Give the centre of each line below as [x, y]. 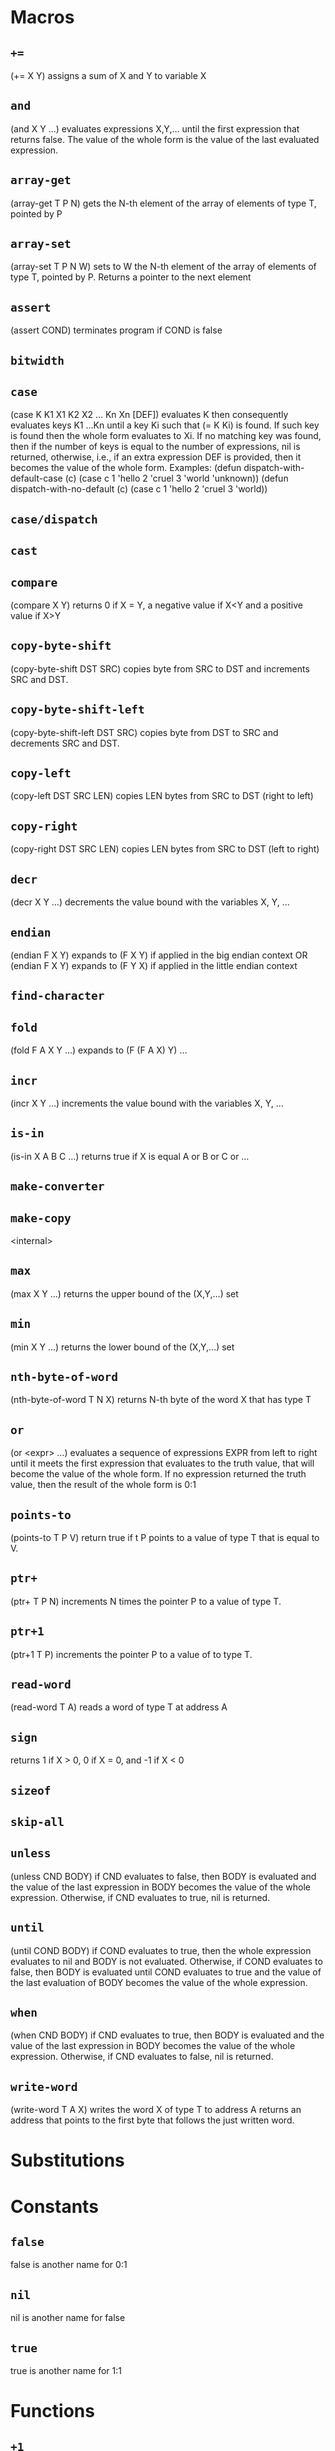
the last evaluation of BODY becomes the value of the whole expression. [159, 1982]
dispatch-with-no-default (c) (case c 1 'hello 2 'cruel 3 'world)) [139, 489]
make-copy [41, 1218]
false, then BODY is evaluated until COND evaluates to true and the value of [166, 1972]
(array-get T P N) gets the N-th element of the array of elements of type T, [163, 203]
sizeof [31, 1790]
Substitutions [67, 2160]
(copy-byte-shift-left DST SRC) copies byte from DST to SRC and [144, 732]
